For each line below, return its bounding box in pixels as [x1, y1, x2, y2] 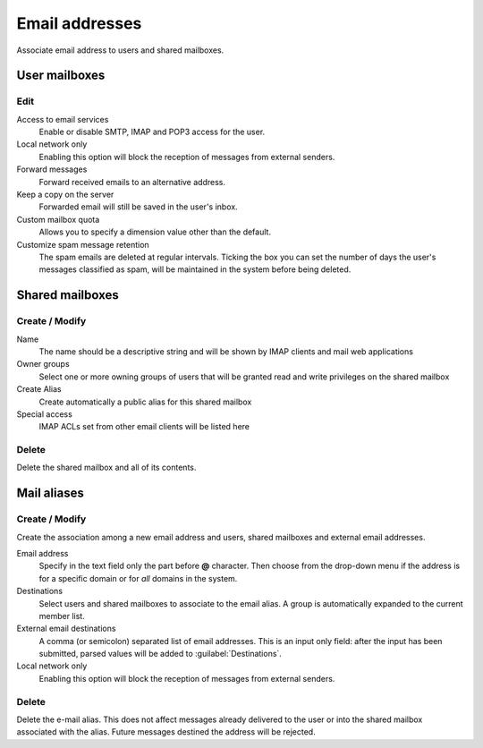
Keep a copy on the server [16, 189, 114, 200]
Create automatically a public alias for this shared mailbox [38, 396, 252, 407]
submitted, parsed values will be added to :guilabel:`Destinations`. [38, 649, 282, 659]
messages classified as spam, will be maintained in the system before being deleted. [38, 264, 352, 275]
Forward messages [16, 164, 88, 174]
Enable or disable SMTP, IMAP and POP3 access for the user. [38, 126, 266, 138]
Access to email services [16, 114, 109, 124]
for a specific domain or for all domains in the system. [38, 573, 238, 583]
